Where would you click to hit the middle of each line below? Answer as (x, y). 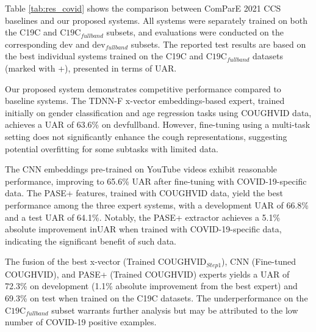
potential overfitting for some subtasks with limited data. (112, 148)
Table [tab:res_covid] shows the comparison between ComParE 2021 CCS (143, 8)
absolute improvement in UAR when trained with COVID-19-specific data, (143, 229)
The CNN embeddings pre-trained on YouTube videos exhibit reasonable (141, 169)
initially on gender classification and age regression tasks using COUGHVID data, (158, 112)
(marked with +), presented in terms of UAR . (91, 68)
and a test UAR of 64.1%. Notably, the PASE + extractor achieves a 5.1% (143, 217)
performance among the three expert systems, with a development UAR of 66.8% (157, 205)
